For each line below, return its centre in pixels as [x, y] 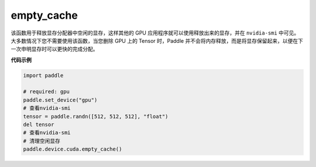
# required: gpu [47, 92]
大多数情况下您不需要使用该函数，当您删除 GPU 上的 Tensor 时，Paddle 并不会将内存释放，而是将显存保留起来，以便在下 [157, 40]
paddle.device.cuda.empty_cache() [73, 149]
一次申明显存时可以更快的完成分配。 [54, 49]
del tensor [39, 125]
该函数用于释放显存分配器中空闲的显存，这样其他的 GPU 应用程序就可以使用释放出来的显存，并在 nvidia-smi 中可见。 [155, 33]
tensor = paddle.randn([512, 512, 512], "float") [96, 116]
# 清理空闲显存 [42, 141]
